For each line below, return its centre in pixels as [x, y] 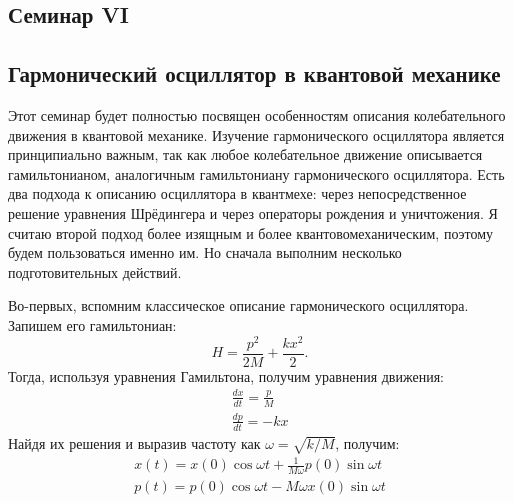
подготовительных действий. [95, 271]
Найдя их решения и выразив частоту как [134, 442]
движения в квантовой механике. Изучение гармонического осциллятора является [256, 134]
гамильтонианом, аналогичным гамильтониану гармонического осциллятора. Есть [256, 173]
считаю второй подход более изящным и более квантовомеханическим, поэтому [251, 232]
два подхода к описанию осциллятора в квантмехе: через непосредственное [237, 193]
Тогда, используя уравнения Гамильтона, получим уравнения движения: [226, 375]
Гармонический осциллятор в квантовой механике [254, 73]
